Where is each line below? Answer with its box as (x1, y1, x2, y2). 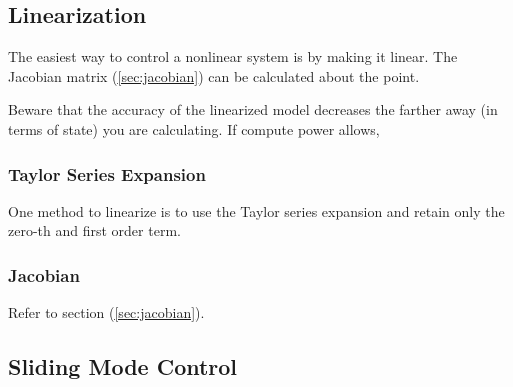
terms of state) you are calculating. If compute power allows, (8, 118, 380, 139)
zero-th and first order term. (8, 220, 181, 241)
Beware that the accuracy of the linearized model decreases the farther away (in (8, 99, 498, 120)
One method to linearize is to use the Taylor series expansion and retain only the (8, 200, 505, 221)
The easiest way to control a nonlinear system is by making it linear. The (8, 46, 458, 67)
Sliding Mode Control (8, 351, 238, 382)
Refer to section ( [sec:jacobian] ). (8, 302, 205, 323)
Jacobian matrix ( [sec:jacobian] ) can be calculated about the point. (8, 65, 420, 86)
